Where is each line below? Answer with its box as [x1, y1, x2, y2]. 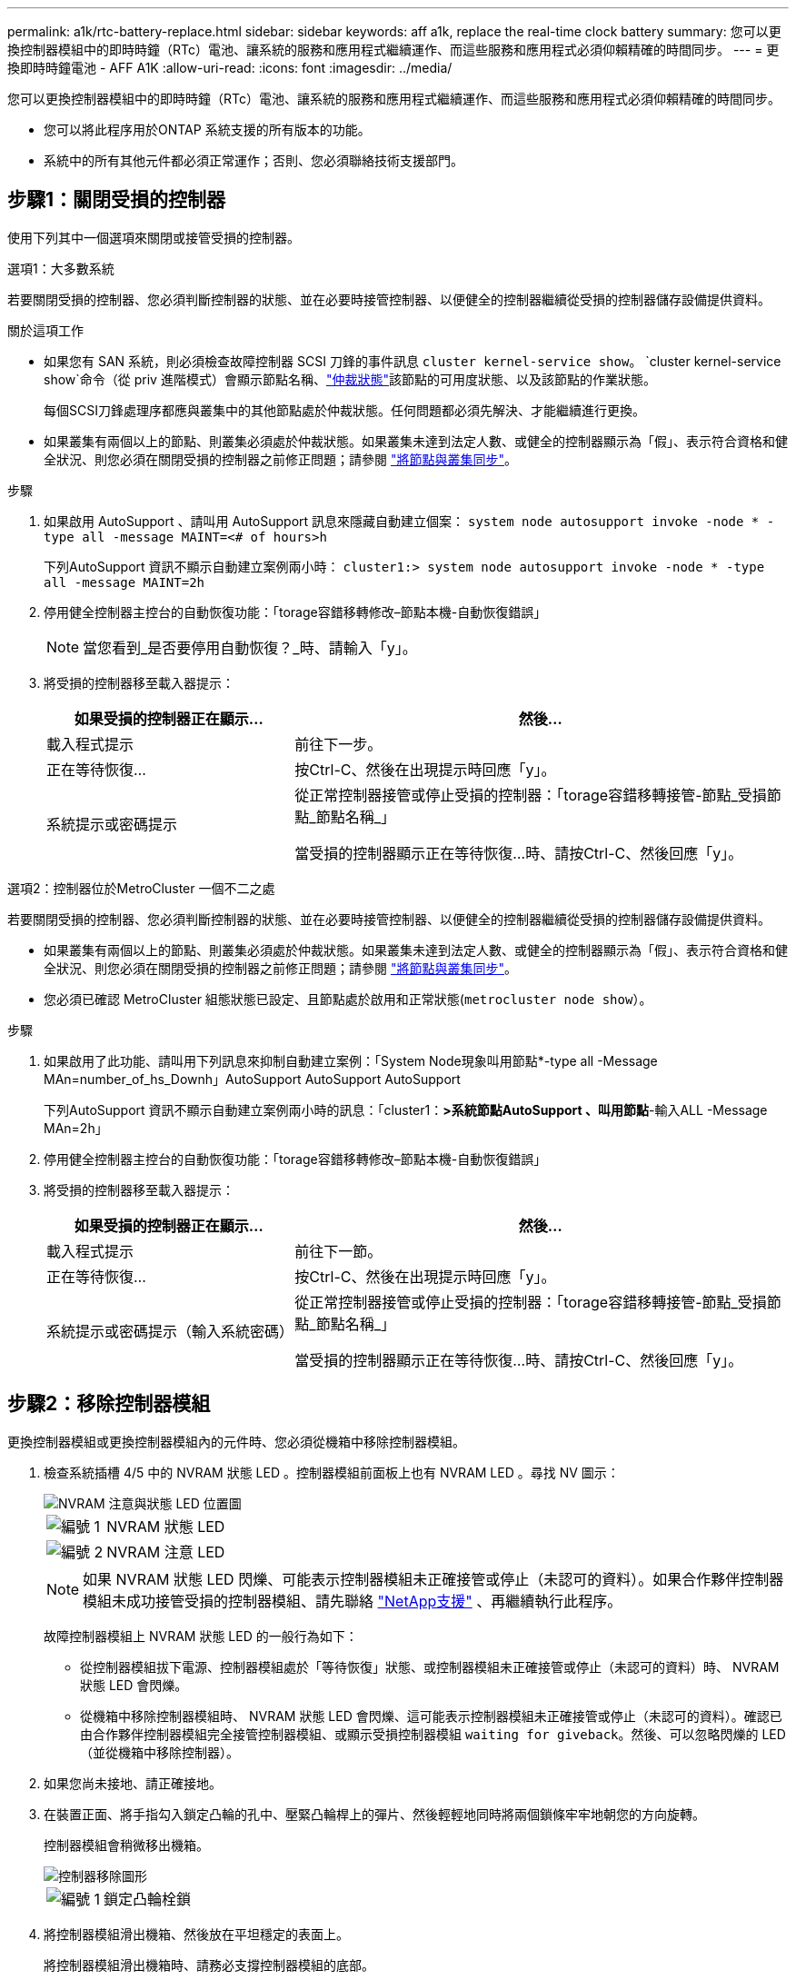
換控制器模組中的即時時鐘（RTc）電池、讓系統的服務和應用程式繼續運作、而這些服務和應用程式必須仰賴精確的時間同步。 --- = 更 [7, 42, 780, 57]
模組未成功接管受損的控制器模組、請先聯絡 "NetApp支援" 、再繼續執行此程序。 [83, 1591, 622, 1610]
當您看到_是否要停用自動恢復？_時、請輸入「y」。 [83, 638, 417, 657]
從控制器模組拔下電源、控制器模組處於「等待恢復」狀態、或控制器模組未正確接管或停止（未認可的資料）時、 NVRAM [80, 1658, 780, 1675]
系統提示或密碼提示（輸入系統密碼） [46, 1321, 294, 1340]
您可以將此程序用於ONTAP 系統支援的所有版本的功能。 [44, 122, 371, 137]
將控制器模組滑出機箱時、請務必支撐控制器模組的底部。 [44, 1956, 374, 1973]
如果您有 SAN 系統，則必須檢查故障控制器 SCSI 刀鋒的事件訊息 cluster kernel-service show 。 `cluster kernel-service [44, 353, 781, 369]
